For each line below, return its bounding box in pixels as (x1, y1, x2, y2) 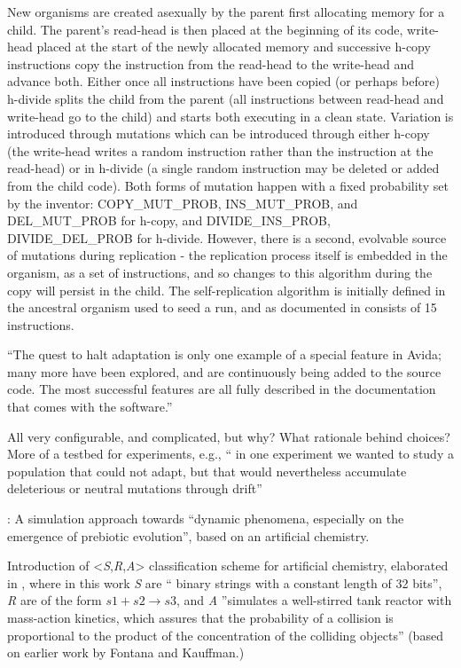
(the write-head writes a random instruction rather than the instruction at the (7, 141, 434, 160)
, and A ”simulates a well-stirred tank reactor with (176, 591, 452, 609)
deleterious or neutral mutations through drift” (7, 479, 262, 498)
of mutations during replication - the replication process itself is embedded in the (7, 246, 448, 264)
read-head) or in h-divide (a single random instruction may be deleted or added (7, 159, 440, 177)
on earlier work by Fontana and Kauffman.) (7, 643, 245, 662)
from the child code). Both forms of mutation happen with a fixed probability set (7, 176, 449, 194)
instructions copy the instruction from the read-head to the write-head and (7, 54, 414, 73)
